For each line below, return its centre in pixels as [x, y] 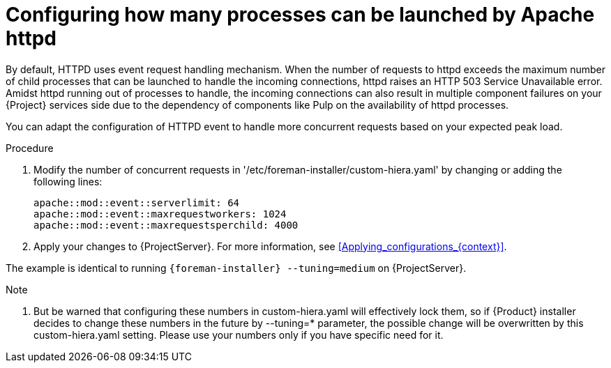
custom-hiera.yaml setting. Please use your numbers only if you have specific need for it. [239, 335]
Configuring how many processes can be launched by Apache [300, 15]
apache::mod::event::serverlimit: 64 [137, 202]
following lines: [68, 181]
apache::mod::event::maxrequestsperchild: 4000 [166, 225]
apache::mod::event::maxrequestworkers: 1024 [160, 214]
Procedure [30, 148]
